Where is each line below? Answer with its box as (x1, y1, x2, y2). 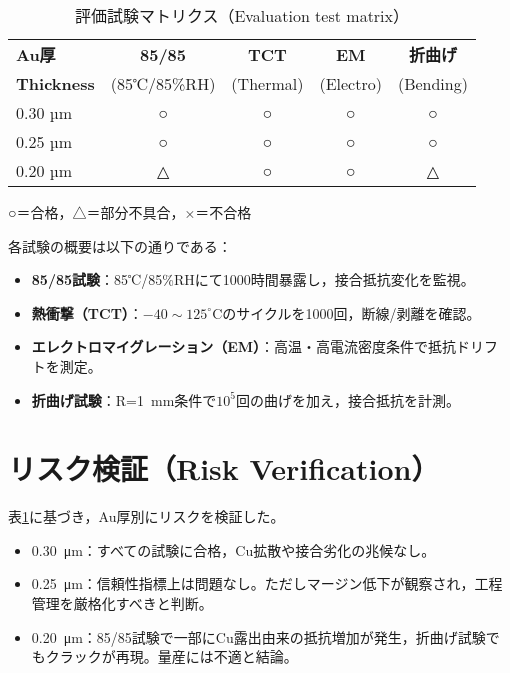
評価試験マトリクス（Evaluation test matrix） (74, 4, 410, 27)
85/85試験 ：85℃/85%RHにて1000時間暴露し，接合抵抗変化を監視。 (31, 269, 475, 290)
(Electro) (319, 72, 382, 95)
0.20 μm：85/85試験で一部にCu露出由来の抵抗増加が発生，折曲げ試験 (31, 626, 486, 647)
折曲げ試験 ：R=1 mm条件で (31, 389, 217, 410)
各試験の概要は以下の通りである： (8, 235, 232, 256)
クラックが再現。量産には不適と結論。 (45, 646, 298, 667)
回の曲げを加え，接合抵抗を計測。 (236, 389, 461, 410)
